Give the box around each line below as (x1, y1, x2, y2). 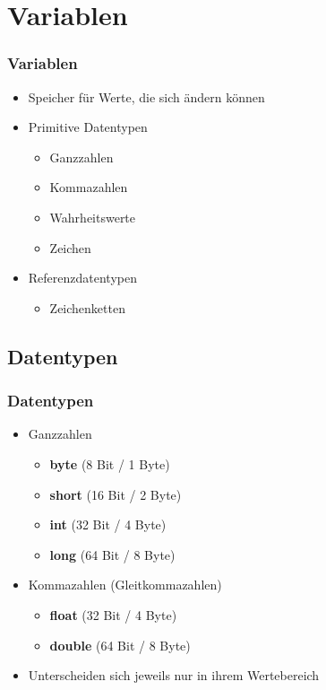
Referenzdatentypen (28, 268, 137, 287)
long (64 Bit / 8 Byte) (49, 545, 176, 563)
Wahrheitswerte (49, 207, 136, 226)
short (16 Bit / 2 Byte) (49, 485, 182, 503)
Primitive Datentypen (28, 118, 148, 136)
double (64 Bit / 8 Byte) (49, 635, 191, 654)
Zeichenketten (49, 298, 125, 317)
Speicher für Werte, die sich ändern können (28, 87, 265, 106)
